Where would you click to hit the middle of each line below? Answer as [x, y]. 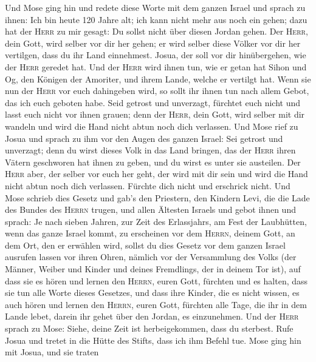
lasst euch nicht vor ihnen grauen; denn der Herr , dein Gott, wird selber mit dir [155, 114]
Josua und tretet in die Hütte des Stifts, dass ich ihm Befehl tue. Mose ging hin [153, 340]
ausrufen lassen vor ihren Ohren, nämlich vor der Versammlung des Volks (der [151, 257]
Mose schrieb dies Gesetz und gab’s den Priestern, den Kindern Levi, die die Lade [157, 197]
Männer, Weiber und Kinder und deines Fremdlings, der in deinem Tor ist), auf [153, 269]
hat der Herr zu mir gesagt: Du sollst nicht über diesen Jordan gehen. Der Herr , [156, 31]
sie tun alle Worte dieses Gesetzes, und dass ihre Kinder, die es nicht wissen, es [152, 293]
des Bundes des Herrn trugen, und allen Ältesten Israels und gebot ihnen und [150, 209]
